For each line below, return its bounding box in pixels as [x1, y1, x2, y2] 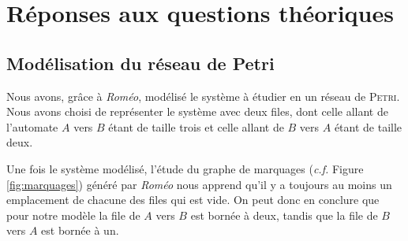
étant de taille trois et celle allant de [108, 118, 284, 135]
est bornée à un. [41, 222, 119, 239]
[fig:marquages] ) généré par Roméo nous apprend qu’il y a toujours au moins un [6, 176, 392, 192]
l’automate [6, 118, 58, 135]
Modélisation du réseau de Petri [6, 50, 275, 75]
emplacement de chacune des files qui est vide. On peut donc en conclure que [6, 191, 380, 208]
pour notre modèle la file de [6, 206, 140, 223]
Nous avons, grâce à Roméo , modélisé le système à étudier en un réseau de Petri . [6, 87, 400, 104]
